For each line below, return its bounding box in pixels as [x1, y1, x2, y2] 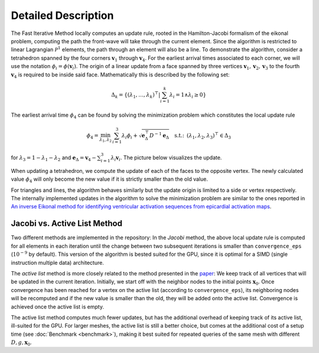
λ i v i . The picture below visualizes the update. [110, 154, 222, 162]
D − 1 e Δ [149, 131, 170, 140]
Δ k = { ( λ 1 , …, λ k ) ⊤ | [111, 90, 161, 100]
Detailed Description [11, 9, 114, 22]
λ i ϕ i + [121, 132, 138, 140]
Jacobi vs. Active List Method [11, 219, 122, 229]
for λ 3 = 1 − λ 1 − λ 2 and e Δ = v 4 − [11, 154, 97, 162]
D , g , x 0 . [11, 339, 32, 347]
